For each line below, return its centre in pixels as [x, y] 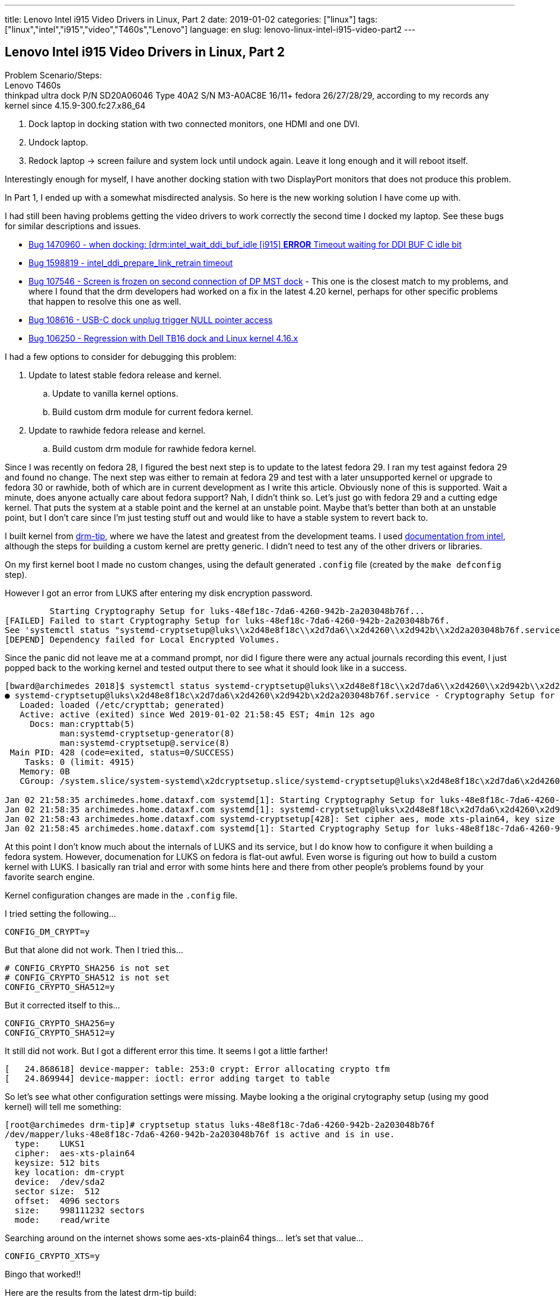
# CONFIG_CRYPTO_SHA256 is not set [87, 968]
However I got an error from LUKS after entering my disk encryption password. [159, 593]
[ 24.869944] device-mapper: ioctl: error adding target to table [167, 1078]
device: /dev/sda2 [60, 1181]
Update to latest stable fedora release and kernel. [125, 375]
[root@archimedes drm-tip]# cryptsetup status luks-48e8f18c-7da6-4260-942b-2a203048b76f [220, 1124]
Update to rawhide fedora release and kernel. [117, 430]
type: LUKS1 [50, 1143]
